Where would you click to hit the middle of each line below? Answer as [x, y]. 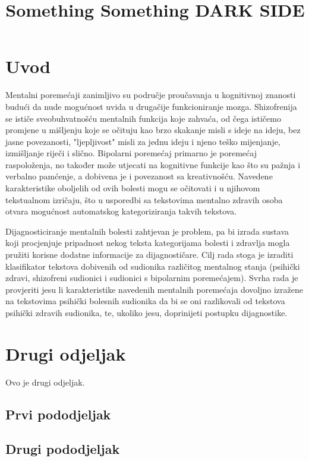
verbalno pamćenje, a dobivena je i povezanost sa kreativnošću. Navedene [139, 176]
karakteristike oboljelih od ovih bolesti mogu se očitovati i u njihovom [133, 188]
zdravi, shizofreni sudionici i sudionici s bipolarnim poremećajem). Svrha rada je [152, 278]
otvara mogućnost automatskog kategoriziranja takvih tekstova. [121, 211]
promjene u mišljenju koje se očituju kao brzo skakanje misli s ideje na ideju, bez [153, 130]
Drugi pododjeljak [63, 449]
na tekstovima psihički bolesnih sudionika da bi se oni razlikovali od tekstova [145, 301]
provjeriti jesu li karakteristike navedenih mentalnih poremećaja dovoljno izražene [154, 289]
